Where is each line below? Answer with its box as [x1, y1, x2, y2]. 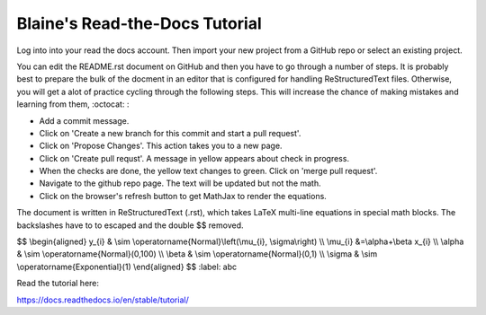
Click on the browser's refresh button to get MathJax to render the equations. [39, 190, 328, 201]
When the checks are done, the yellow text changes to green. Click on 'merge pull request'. [39, 166, 378, 177]
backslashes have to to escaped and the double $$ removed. [16, 220, 244, 231]
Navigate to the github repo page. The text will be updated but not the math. [39, 178, 321, 188]
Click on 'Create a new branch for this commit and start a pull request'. [39, 127, 301, 138]
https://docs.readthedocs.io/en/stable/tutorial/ [16, 294, 189, 305]
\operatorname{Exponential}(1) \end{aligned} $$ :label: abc [16, 261, 238, 272]
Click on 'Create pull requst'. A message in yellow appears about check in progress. [39, 153, 350, 163]
